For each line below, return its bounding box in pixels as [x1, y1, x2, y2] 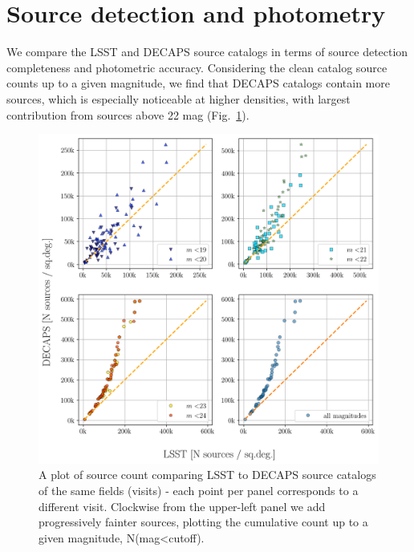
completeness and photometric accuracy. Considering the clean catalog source [6, 59, 388, 75]
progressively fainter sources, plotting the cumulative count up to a [39, 513, 368, 530]
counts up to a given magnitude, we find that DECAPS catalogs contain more [6, 75, 390, 91]
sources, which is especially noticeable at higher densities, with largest [6, 90, 351, 107]
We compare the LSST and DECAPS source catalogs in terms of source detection [6, 43, 408, 60]
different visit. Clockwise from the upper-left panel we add [39, 497, 326, 514]
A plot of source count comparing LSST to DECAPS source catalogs [39, 466, 376, 483]
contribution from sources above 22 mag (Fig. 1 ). [6, 106, 250, 123]
